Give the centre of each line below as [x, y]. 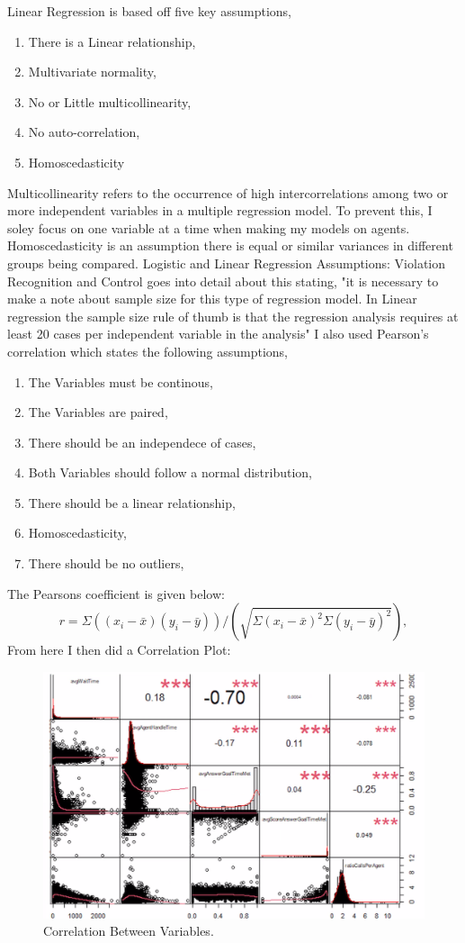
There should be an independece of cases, [142, 442]
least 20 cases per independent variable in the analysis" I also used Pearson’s [218, 334]
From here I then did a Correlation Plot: [119, 650]
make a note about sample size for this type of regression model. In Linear [212, 299]
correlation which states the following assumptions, [148, 351]
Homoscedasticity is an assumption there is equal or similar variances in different [230, 245]
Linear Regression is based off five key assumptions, [149, 11]
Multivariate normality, [92, 72]
